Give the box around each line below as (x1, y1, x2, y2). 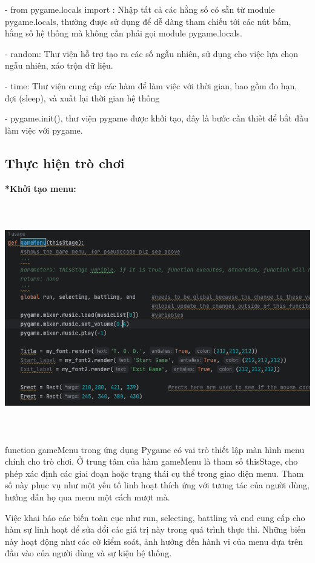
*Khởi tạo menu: (5, 182, 76, 194)
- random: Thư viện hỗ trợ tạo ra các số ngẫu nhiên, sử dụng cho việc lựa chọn (5, 47, 299, 60)
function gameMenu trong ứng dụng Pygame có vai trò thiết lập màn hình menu (5, 443, 305, 456)
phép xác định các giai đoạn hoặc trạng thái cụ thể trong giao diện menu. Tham (5, 466, 304, 479)
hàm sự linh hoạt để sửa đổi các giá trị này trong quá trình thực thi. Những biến (5, 523, 306, 536)
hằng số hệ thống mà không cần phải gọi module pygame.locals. (5, 27, 242, 39)
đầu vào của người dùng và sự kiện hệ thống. (5, 547, 172, 559)
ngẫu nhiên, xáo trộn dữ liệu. (5, 59, 113, 72)
